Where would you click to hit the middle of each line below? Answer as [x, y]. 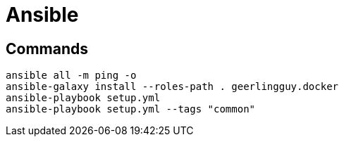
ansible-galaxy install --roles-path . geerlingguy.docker [172, 87]
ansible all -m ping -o [71, 76]
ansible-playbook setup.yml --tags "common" [131, 109]
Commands [47, 49]
